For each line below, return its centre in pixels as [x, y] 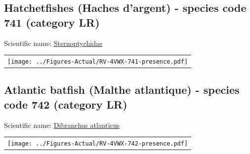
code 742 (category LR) [66, 104]
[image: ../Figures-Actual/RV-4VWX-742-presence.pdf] [98, 144]
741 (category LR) [52, 22]
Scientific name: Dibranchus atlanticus [62, 125]
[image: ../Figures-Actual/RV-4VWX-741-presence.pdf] [98, 61]
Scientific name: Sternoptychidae [53, 43]
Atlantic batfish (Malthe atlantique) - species [122, 90]
